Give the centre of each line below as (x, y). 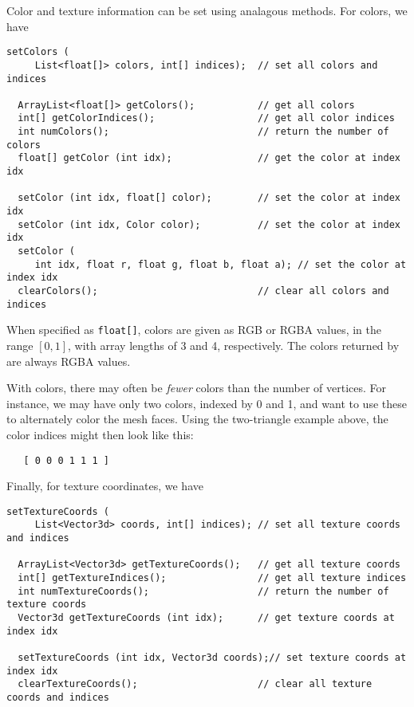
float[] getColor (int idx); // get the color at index (209, 158)
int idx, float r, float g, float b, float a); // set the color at (221, 264)
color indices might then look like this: (100, 434)
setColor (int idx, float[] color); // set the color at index (209, 198)
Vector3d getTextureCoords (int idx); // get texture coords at (206, 618)
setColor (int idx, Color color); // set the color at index (209, 224)
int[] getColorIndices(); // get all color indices (206, 118)
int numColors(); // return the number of (203, 132)
